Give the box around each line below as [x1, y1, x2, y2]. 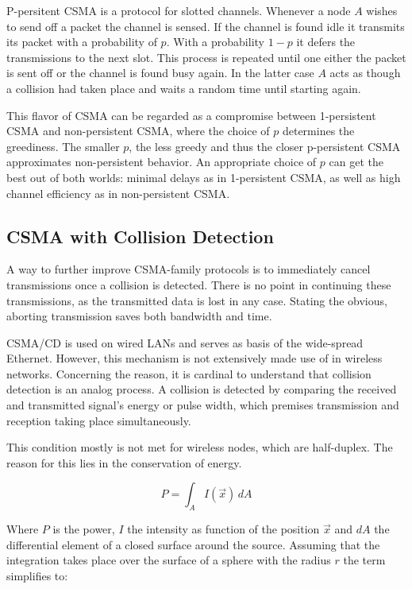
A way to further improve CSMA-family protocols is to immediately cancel [6, 261, 371, 277]
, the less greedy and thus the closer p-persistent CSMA [129, 138, 401, 154]
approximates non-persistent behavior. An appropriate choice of [6, 153, 317, 170]
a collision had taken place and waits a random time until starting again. [6, 79, 361, 96]
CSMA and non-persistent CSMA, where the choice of [6, 122, 270, 139]
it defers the [296, 33, 356, 50]
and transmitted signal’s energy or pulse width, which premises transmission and [6, 397, 399, 413]
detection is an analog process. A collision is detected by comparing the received [6, 381, 397, 397]
